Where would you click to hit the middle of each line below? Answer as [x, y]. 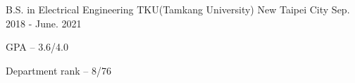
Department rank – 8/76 [58, 70]
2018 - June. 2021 [44, 23]
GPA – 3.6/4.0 [37, 47]
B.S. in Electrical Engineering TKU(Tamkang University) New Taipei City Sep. [178, 9]
